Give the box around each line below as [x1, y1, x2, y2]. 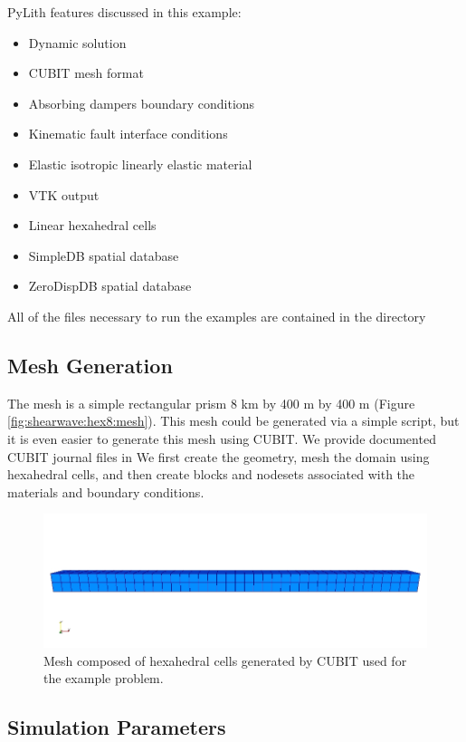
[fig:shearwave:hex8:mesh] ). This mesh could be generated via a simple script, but [7, 411, 460, 430]
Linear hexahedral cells [28, 216, 157, 235]
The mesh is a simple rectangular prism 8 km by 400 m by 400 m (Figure [7, 393, 415, 412]
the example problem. [43, 669, 164, 688]
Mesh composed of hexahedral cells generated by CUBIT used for [43, 650, 407, 670]
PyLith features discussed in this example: [7, 3, 242, 21]
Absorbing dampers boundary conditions [28, 93, 255, 112]
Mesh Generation [7, 351, 173, 379]
